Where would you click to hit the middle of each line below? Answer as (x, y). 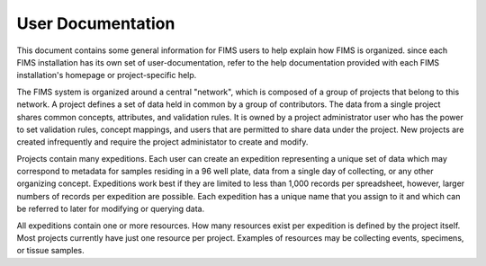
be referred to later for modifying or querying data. (111, 209)
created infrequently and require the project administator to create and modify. (162, 142)
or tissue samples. (50, 251)
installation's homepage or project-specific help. (107, 75)
